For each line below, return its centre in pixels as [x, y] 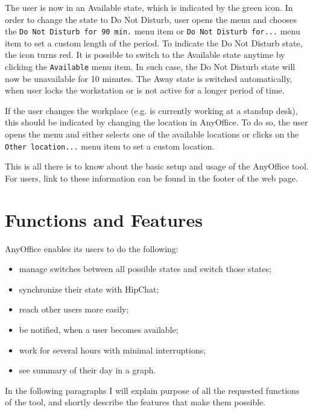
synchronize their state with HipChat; [89, 289]
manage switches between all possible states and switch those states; [145, 269]
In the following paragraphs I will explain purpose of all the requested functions [152, 390]
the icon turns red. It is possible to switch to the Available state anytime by [145, 55]
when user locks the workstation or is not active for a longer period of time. [145, 90]
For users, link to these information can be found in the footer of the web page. [151, 178]
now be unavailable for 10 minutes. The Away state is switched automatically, [149, 78]
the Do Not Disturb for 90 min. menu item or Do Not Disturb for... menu [153, 31]
